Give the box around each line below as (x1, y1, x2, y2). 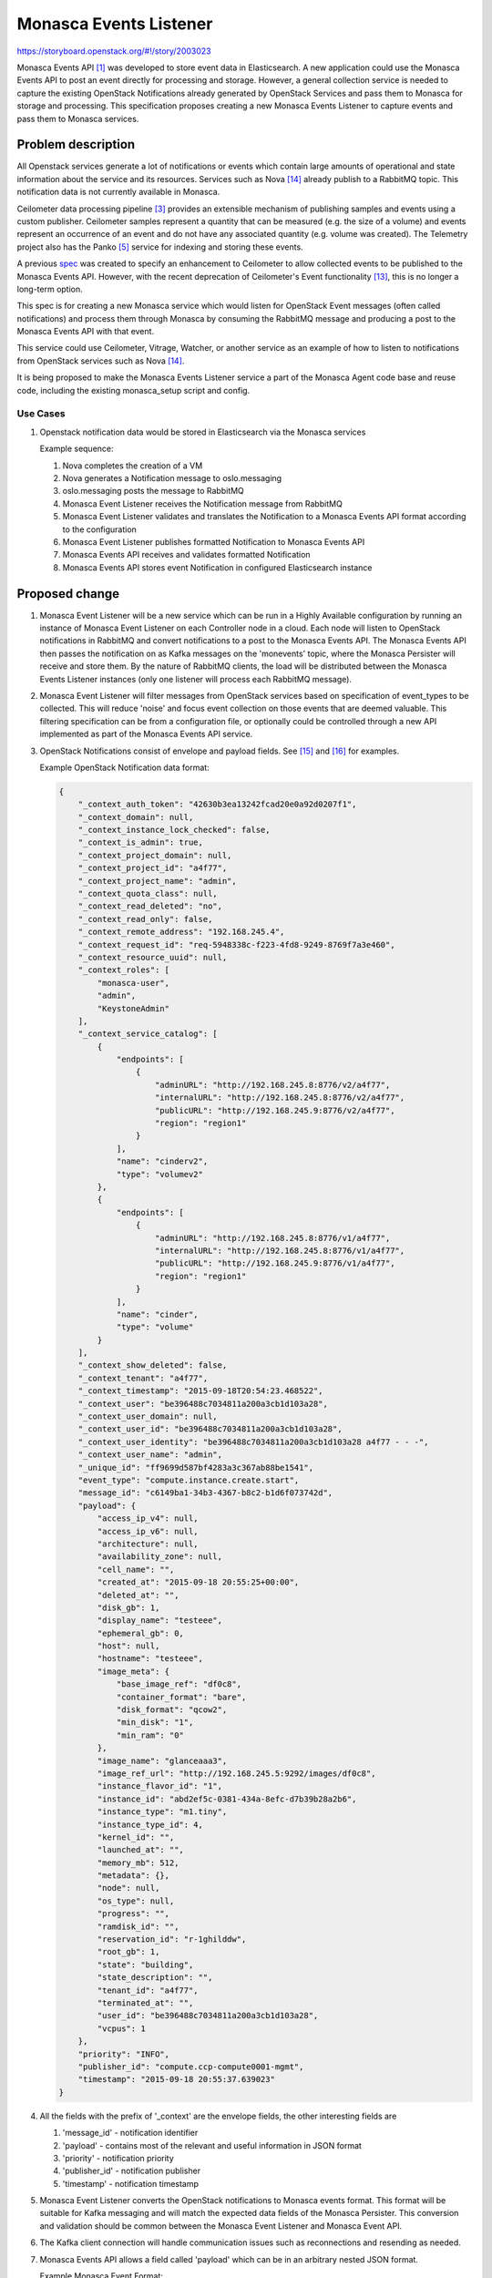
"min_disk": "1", (116, 1718, 194, 1728)
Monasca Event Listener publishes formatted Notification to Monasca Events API (62, 536, 365, 547)
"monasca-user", (97, 978, 170, 988)
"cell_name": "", (97, 1564, 175, 1575)
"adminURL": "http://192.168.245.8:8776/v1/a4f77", (155, 1233, 391, 1243)
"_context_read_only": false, (77, 914, 213, 924)
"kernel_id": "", (97, 1832, 175, 1842)
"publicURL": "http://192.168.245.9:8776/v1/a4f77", (155, 1258, 395, 1268)
